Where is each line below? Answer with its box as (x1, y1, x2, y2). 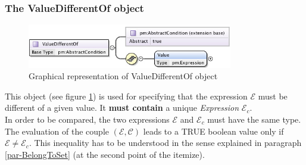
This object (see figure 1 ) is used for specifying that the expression (5, 89, 248, 102)
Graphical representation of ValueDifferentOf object (29, 70, 218, 82)
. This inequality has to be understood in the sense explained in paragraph (29, 136, 302, 149)
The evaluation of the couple (5, 124, 109, 137)
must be (258, 89, 288, 102)
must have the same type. (207, 113, 301, 126)
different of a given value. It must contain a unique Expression (5, 101, 239, 114)
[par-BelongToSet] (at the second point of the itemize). (5, 148, 205, 160)
